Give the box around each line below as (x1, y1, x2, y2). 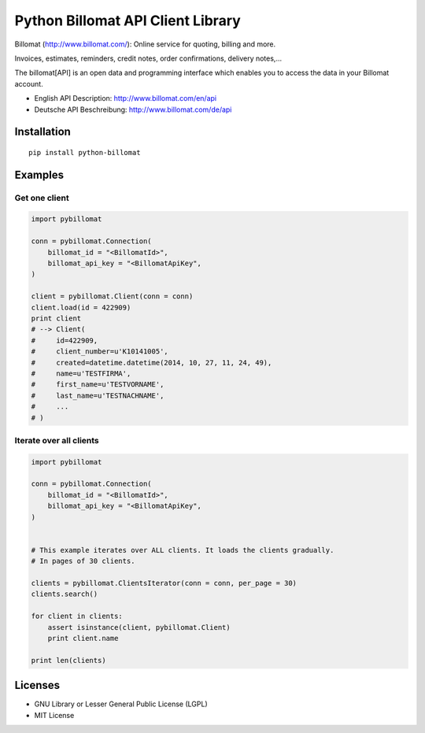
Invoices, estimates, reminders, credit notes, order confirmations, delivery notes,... (14, 54, 283, 63)
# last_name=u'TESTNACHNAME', (31, 391, 164, 400)
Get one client (14, 192, 70, 203)
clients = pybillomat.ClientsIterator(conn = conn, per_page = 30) (31, 579, 297, 587)
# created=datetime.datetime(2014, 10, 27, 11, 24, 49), (31, 358, 272, 367)
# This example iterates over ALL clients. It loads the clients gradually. (31, 546, 334, 554)
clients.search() (31, 590, 98, 598)
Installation (14, 125, 71, 139)
